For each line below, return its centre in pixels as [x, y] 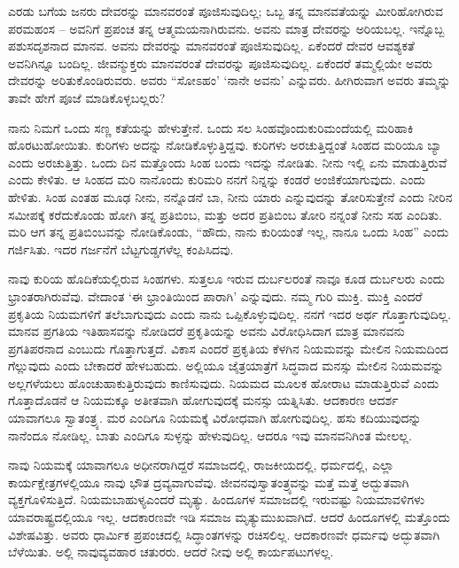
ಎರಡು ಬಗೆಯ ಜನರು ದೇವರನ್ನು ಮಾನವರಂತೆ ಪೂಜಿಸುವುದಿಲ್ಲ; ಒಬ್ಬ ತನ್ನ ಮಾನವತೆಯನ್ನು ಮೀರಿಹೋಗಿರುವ [226, 11]
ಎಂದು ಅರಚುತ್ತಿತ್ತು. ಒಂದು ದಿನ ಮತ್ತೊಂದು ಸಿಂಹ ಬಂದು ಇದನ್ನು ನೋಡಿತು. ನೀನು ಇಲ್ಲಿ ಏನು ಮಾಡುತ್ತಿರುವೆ [228, 162]
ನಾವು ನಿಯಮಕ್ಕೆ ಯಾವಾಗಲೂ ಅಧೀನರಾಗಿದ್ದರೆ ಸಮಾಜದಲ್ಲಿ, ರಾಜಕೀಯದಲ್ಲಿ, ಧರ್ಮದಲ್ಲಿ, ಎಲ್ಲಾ [201, 465]
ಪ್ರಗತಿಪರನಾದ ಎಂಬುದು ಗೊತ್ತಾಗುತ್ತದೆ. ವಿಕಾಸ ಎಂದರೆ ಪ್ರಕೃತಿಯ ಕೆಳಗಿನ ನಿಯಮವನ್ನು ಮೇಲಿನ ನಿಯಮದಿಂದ [228, 348]
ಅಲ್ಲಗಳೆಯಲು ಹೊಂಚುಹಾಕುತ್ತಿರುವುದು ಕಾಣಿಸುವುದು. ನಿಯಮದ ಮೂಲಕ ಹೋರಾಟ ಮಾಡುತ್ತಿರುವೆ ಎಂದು [224, 382]
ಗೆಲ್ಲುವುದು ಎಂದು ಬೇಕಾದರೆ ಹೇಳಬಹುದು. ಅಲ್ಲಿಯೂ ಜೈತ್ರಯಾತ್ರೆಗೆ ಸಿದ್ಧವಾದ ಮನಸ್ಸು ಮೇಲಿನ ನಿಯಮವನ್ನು [226, 366]
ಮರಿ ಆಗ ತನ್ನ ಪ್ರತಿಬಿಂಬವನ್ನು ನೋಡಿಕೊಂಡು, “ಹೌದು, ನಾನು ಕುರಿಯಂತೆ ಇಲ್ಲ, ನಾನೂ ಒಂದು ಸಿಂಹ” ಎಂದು [229, 232]
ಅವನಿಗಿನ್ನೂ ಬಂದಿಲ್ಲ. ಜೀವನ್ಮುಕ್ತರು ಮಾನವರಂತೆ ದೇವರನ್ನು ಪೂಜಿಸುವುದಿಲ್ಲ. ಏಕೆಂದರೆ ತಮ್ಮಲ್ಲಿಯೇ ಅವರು [221, 62]
